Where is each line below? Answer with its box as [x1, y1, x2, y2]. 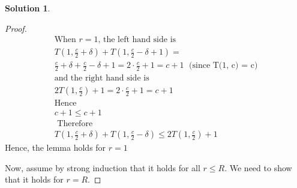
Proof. [5, 22, 27, 34]
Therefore [57, 120, 93, 129]
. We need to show [224, 161, 292, 174]
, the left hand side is [98, 35, 176, 44]
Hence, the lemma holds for [5, 141, 106, 154]
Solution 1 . [5, 2, 50, 14]
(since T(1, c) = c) [189, 61, 258, 70]
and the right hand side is [54, 74, 149, 83]
